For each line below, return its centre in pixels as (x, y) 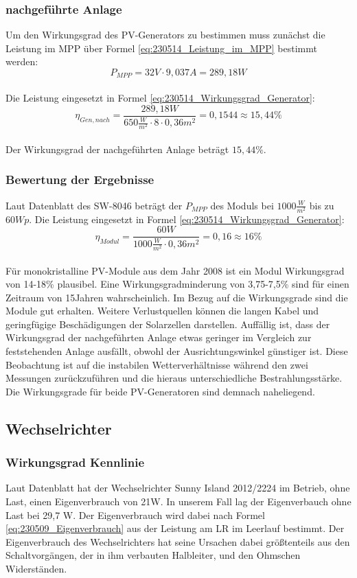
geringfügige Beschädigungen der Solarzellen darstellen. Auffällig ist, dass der (168, 324)
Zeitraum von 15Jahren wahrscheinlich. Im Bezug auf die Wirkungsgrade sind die (177, 297)
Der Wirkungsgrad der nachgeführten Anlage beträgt (117, 149)
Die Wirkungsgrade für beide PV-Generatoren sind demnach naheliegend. (160, 391)
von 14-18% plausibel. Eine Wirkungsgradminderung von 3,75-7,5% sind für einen (177, 284)
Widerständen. (36, 568)
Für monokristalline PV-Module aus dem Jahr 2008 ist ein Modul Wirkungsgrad (175, 270)
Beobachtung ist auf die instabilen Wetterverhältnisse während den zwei (157, 364)
